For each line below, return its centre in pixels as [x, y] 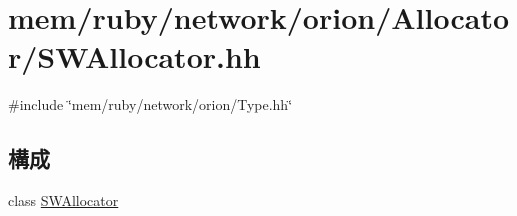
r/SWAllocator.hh [134, 56]
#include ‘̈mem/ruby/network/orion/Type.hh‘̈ [150, 104]
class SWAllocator [63, 200]
